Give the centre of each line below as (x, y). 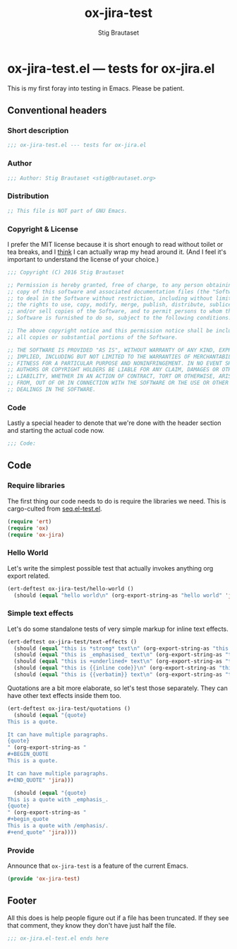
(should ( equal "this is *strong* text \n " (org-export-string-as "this (121, 648)
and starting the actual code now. (56, 431)
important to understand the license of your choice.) (83, 259)
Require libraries (36, 486)
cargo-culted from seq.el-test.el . (55, 508)
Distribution (28, 196)
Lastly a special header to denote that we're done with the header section (114, 423)
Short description (38, 130)
